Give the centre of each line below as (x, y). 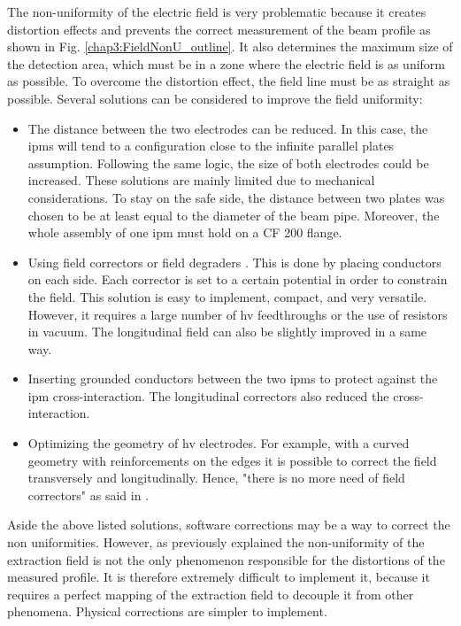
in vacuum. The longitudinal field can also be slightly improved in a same (227, 332)
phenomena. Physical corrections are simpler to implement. (167, 611)
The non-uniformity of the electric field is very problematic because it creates (217, 12)
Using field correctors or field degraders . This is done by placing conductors (234, 262)
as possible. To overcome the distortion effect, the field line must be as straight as (229, 81)
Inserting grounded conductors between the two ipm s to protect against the (233, 379)
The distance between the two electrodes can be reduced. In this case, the (228, 128)
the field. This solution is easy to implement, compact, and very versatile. (227, 296)
